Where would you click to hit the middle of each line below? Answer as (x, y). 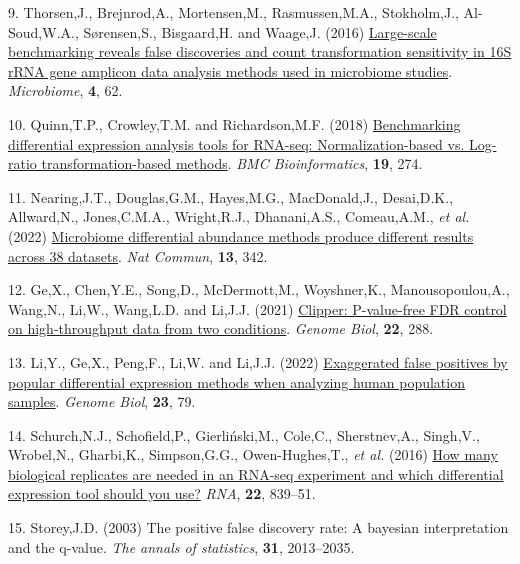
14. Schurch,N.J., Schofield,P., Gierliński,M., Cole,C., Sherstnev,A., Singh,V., (244, 434)
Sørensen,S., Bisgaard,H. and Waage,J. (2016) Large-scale (260, 31)
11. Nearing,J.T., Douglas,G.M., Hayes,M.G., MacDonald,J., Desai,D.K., (231, 196)
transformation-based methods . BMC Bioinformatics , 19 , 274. (232, 163)
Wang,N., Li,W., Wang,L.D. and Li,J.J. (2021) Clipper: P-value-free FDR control (257, 308)
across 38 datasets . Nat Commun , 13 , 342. (138, 255)
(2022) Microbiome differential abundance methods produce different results (241, 235)
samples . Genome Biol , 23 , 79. (102, 401)
